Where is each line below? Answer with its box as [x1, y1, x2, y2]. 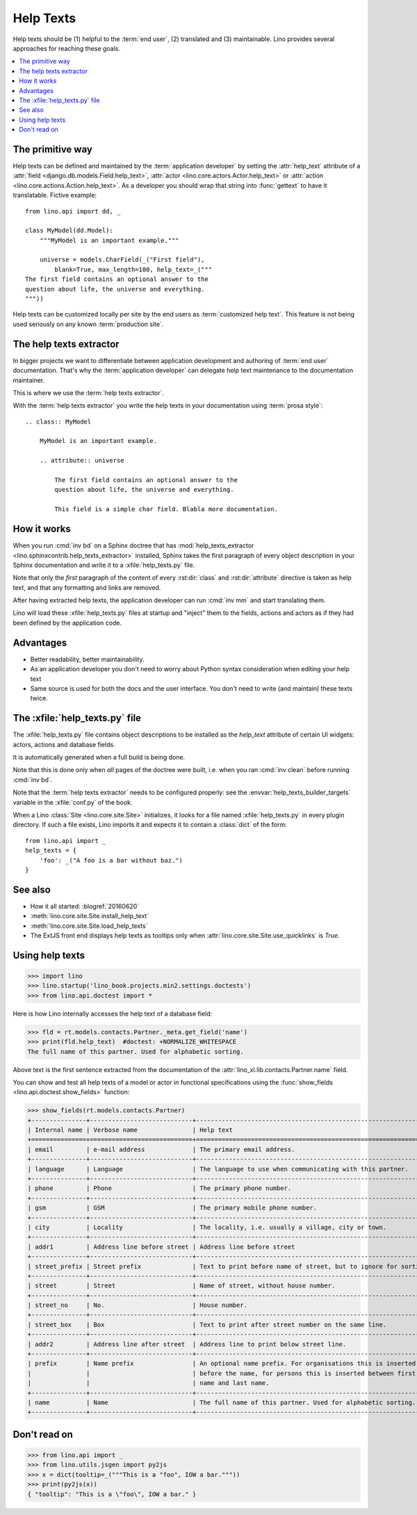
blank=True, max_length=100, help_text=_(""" [54, 265, 212, 273]
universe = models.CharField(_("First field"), [39, 256, 205, 264]
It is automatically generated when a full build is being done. [13, 753, 186, 761]
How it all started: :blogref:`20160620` [30, 901, 140, 911]
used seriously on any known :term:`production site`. [13, 320, 164, 328]
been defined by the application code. [13, 618, 122, 627]
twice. [30, 694, 48, 703]
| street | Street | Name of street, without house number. [27, 1282, 336, 1290]
